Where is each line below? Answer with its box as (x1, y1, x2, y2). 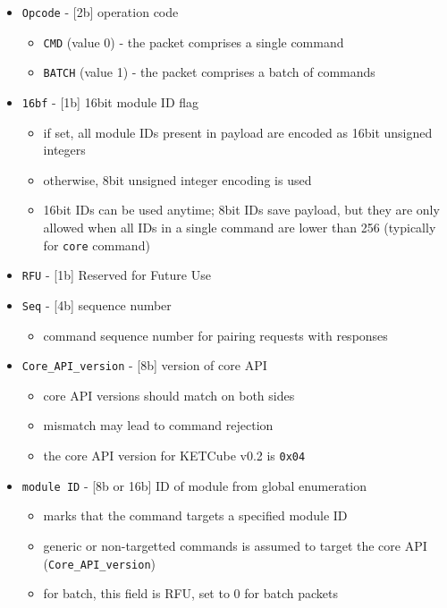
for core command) (43, 235, 150, 254)
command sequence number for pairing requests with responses (43, 325, 388, 344)
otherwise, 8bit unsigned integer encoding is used (43, 170, 312, 189)
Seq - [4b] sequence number (21, 295, 172, 314)
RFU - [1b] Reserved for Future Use (21, 266, 211, 284)
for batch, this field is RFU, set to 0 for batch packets (43, 584, 338, 603)
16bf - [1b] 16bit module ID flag (21, 92, 199, 111)
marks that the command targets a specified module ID (43, 506, 348, 525)
